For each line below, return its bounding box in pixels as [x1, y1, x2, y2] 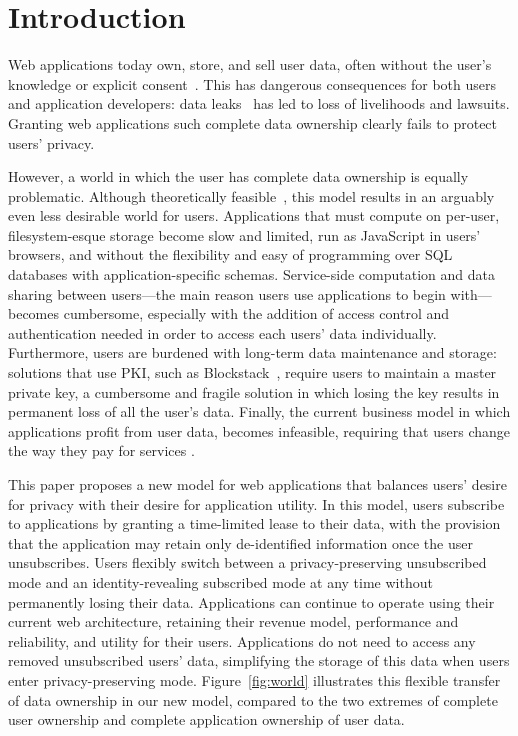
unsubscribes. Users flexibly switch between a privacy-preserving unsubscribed [8, 552, 487, 573]
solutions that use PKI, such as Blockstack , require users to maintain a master [8, 362, 497, 383]
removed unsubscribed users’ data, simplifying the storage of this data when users [8, 650, 510, 671]
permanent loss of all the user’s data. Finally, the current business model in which [8, 401, 511, 422]
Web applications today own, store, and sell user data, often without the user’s [8, 54, 492, 75]
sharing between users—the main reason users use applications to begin [8, 283, 446, 304]
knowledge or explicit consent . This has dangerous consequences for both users [8, 73, 497, 94]
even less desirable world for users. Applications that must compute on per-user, [8, 205, 500, 226]
